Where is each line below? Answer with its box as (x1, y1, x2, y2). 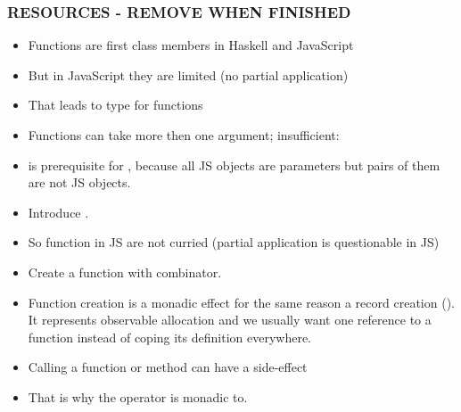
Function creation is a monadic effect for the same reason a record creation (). (28, 293, 455, 311)
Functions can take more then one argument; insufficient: (28, 126, 340, 144)
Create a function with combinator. (28, 262, 222, 281)
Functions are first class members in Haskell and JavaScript (28, 36, 354, 54)
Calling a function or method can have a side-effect (28, 358, 308, 376)
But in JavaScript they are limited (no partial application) (28, 65, 349, 84)
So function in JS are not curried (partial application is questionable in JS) (28, 233, 440, 251)
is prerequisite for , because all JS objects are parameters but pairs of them (28, 155, 440, 174)
